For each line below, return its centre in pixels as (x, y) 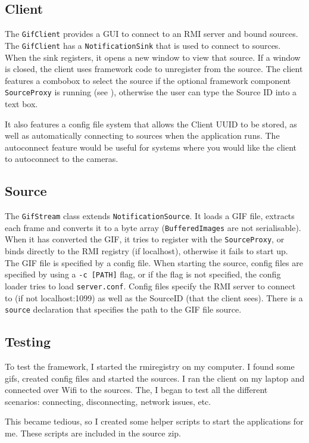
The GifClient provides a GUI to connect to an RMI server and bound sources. (152, 34)
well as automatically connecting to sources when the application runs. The (142, 135)
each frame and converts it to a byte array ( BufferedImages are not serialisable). (153, 227)
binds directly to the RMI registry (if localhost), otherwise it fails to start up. (146, 251)
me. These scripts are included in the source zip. (93, 433)
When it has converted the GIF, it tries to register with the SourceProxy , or (145, 239)
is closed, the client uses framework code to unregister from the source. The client (154, 69)
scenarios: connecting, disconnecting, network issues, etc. (108, 401)
